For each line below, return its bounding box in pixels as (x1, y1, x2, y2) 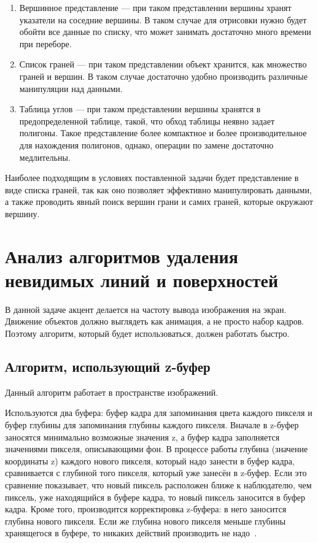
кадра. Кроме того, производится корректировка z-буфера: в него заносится (5, 503, 287, 515)
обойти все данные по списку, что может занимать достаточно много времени (19, 25, 311, 38)
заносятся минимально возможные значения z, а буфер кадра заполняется (5, 430, 280, 443)
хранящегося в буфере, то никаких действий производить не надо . (5, 526, 257, 539)
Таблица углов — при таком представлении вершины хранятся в (19, 102, 261, 115)
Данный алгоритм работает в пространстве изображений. (5, 385, 219, 398)
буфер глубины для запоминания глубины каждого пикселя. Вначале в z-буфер (5, 418, 299, 431)
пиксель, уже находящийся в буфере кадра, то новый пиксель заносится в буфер (5, 490, 305, 503)
